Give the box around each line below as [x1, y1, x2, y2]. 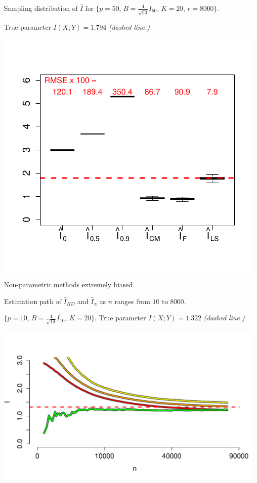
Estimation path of [4, 296, 61, 306]
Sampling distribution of [4, 3, 78, 13]
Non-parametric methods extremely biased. [4, 279, 134, 290]
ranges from [114, 296, 150, 306]
